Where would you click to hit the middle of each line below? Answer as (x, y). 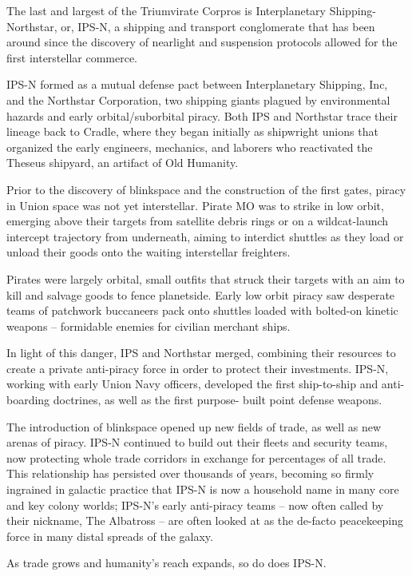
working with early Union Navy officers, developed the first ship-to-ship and (192, 384)
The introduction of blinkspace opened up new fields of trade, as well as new (194, 426)
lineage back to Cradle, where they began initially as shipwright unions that (192, 131)
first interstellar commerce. (72, 57)
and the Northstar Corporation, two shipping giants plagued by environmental (198, 99)
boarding (28, 400)
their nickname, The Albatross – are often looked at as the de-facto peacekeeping (205, 520)
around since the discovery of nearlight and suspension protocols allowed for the (202, 42)
